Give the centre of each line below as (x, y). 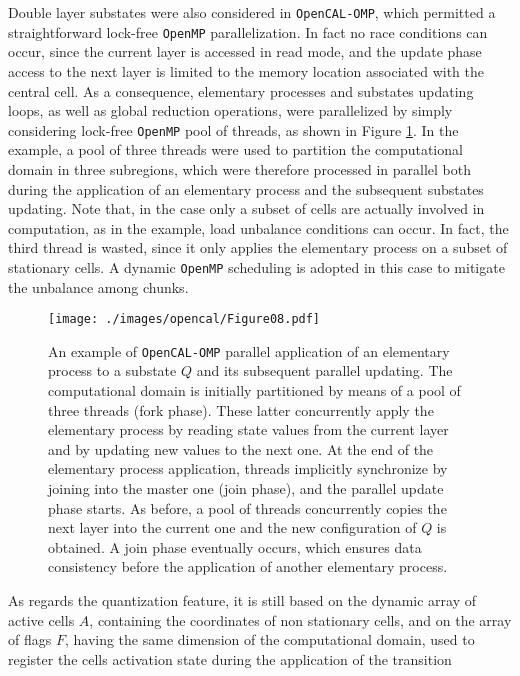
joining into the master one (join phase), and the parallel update (246, 488)
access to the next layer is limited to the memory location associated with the (246, 70)
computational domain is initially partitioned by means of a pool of (254, 390)
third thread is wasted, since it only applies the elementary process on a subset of (258, 247)
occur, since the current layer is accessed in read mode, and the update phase (245, 51)
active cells (41, 619)
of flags (30, 639)
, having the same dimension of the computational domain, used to (269, 639)
